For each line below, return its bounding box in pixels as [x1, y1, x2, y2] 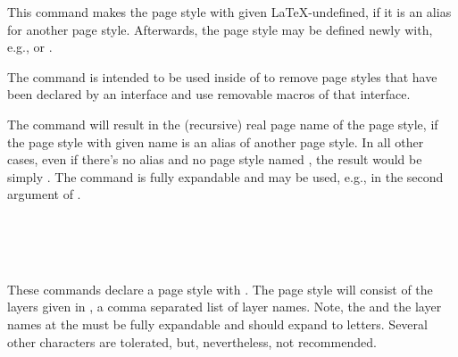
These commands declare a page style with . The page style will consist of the [7, 279, 433, 298]
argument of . [7, 185, 81, 203]
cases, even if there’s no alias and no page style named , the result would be [7, 150, 422, 169]
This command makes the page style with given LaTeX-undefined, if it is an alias [7, 3, 452, 21]
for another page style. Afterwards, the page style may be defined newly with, [7, 20, 433, 38]
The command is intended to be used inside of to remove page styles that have [7, 67, 437, 86]
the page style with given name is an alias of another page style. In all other [7, 132, 424, 151]
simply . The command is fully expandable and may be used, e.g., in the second [7, 167, 444, 186]
